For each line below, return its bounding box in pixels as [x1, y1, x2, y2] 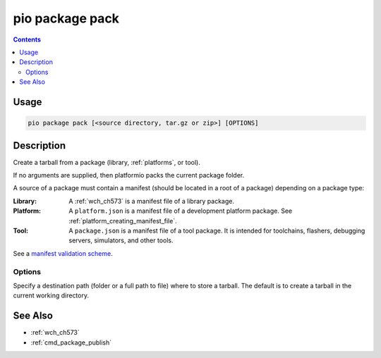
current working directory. [13, 291, 90, 300]
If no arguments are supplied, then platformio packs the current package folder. [13, 171, 245, 179]
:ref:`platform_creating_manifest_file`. [68, 216, 177, 225]
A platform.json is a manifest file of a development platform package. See [68, 206, 293, 215]
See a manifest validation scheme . [13, 249, 113, 257]
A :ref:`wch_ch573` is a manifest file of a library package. [68, 197, 234, 205]
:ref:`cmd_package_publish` [30, 338, 112, 347]
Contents [13, 35, 42, 44]
